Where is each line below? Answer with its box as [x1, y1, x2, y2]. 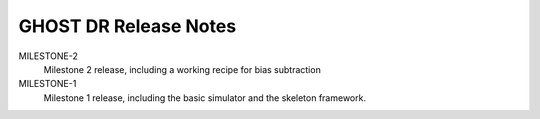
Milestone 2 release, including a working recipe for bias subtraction [43, 63, 322, 75]
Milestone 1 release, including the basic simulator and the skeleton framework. [43, 91, 367, 104]
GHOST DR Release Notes [18, 15, 237, 37]
